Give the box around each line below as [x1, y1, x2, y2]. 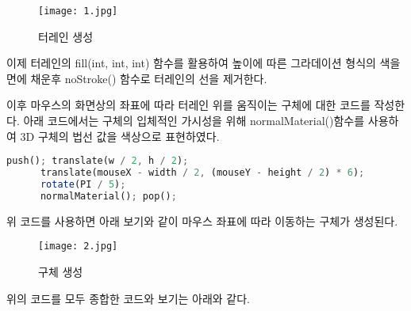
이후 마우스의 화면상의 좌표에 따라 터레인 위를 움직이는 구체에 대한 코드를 [6, 97, 371, 113]
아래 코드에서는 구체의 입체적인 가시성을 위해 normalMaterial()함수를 [23, 112, 365, 129]
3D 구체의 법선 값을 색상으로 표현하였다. [20, 127, 220, 144]
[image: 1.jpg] [38, 6, 118, 17]
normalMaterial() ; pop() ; [40, 190, 177, 202]
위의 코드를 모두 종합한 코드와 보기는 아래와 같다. [6, 290, 251, 306]
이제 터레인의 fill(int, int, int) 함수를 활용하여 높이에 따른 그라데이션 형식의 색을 [6, 55, 401, 71]
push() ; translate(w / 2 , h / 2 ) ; [6, 155, 189, 167]
